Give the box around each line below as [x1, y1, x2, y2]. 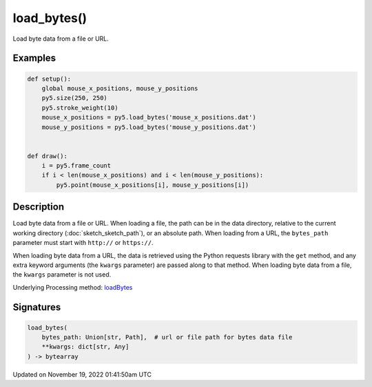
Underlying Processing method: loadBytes [12, 283, 133, 291]
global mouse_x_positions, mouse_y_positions [41, 84, 198, 92]
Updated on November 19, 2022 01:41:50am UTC [12, 370, 152, 379]
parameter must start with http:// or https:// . [12, 239, 154, 247]
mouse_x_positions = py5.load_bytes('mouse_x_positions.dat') [41, 114, 256, 121]
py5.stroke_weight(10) [41, 103, 118, 112]
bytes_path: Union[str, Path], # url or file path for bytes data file [41, 333, 293, 341]
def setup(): [27, 75, 72, 83]
